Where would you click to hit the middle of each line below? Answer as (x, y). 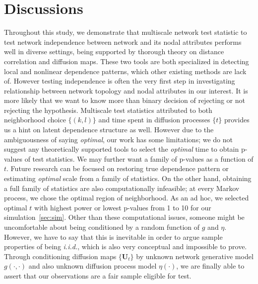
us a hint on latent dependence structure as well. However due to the (109, 130)
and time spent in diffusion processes (154, 120)
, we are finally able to (210, 266)
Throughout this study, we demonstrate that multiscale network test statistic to (126, 32)
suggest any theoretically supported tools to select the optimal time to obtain (122, 149)
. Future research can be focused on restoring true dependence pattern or (118, 168)
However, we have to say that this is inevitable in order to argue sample (113, 237)
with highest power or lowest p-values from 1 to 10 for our (123, 207)
